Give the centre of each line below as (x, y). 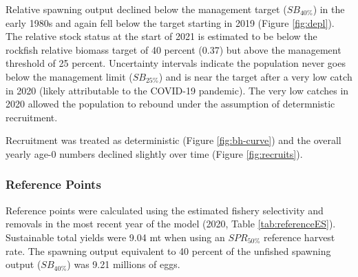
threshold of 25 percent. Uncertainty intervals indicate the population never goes (176, 63)
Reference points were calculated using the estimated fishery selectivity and (165, 210)
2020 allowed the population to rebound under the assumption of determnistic (170, 104)
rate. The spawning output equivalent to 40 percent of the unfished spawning (168, 250)
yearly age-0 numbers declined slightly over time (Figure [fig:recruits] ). (154, 153)
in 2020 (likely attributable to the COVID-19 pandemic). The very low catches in (177, 90)
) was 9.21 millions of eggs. (124, 264)
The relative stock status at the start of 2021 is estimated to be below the (161, 36)
